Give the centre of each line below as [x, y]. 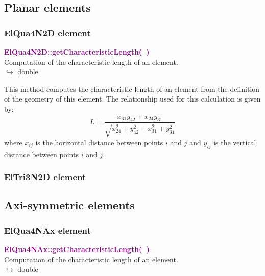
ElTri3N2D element [45, 177]
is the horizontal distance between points [99, 142]
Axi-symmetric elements [69, 205]
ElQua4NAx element [47, 230]
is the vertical [235, 142]
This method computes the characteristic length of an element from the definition [132, 89]
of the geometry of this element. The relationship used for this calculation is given [132, 99]
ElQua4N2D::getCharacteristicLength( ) [77, 52]
